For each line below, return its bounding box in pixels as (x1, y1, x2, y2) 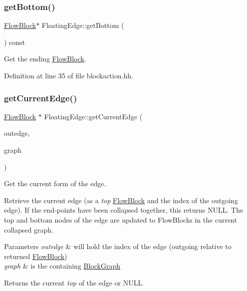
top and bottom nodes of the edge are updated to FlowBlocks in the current (4, 214, 237, 225)
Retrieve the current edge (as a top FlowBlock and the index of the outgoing (4, 195, 238, 205)
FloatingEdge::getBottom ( (41, 20, 124, 30)
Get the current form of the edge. (4, 178, 106, 189)
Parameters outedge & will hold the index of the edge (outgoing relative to (4, 241, 232, 252)
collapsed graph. (4, 224, 53, 235)
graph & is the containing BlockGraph (4, 261, 121, 271)
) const (4, 36, 25, 47)
